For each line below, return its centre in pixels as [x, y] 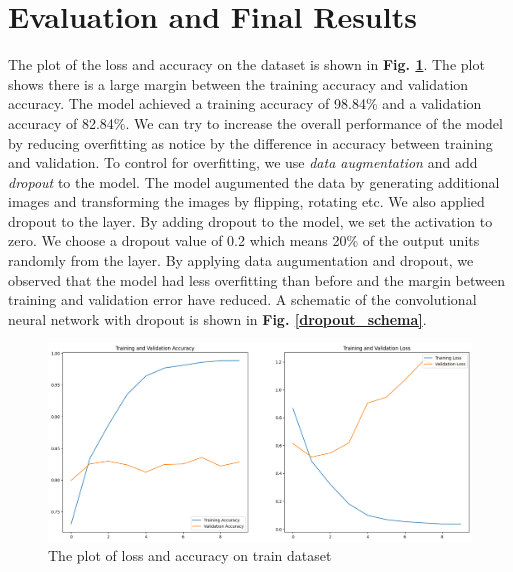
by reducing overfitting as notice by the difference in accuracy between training [250, 142]
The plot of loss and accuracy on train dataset [190, 555]
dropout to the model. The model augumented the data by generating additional [254, 181]
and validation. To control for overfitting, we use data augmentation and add [243, 162]
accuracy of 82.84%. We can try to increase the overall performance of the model [255, 122]
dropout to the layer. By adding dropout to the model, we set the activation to [250, 220]
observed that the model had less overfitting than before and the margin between [256, 279]
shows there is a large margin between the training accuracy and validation [238, 83]
